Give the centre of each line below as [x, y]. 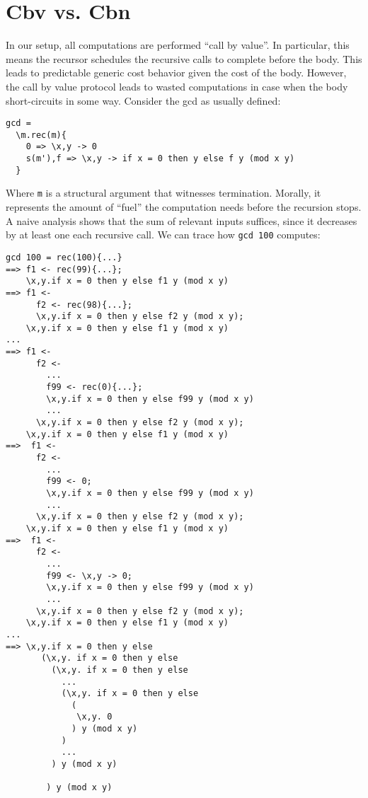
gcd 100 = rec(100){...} [64, 257]
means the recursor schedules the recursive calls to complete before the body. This [184, 58]
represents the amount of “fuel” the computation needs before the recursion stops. [184, 207]
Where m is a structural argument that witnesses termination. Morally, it [163, 193]
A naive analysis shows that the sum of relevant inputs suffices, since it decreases [182, 220]
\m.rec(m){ [41, 135]
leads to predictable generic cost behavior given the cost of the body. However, [176, 73]
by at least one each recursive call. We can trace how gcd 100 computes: [163, 235]
